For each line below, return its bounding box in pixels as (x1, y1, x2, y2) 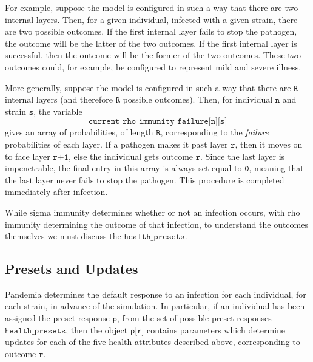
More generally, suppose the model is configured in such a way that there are (5, 81, 291, 94)
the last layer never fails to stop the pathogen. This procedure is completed (5, 173, 284, 186)
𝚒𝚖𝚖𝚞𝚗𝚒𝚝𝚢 (138, 117, 175, 126)
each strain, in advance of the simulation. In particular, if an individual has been (5, 299, 305, 312)
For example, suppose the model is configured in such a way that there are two (5, 1, 298, 13)
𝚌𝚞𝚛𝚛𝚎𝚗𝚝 (88, 117, 120, 126)
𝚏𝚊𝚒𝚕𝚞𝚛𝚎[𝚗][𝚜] (177, 117, 227, 126)
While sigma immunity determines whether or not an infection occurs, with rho (5, 205, 300, 218)
